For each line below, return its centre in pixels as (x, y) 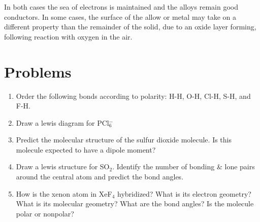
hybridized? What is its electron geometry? (184, 193)
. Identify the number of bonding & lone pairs (184, 166)
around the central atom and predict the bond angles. (100, 177)
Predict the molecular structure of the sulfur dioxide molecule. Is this (124, 140)
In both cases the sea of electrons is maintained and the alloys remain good (121, 7)
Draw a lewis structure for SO (63, 166)
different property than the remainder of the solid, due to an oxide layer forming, (130, 27)
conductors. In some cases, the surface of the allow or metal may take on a (120, 16)
